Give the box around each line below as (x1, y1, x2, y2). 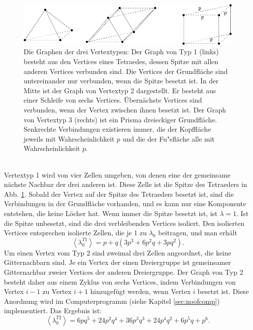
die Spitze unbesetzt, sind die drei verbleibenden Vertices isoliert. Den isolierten (4, 218, 245, 228)
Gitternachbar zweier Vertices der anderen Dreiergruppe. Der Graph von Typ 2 (4, 266, 243, 277)
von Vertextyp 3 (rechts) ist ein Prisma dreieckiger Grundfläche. (24, 114, 217, 124)
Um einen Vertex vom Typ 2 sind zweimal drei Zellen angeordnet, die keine (4, 247, 231, 257)
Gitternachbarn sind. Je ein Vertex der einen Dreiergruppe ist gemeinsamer (4, 257, 231, 267)
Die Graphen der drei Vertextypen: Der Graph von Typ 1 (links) (24, 46, 219, 57)
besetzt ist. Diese (197, 286, 249, 296)
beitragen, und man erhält (158, 227, 237, 238)
